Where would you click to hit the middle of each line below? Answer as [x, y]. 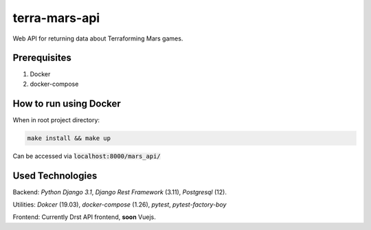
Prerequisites [42, 58]
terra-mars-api [56, 18]
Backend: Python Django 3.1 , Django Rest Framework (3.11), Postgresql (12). [120, 192]
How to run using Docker [67, 103]
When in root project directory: [56, 119]
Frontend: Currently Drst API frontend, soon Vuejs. [84, 217]
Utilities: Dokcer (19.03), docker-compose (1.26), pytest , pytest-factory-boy [120, 205]
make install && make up [69, 138]
